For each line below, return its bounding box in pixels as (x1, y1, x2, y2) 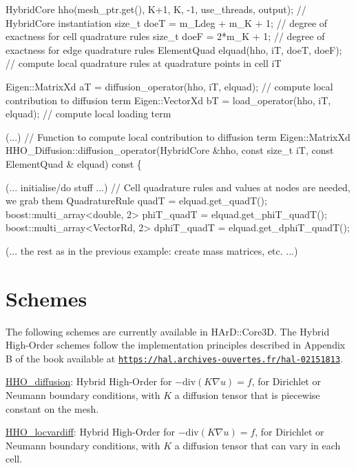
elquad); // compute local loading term (6, 106, 171, 121)
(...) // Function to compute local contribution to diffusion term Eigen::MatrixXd (6, 129, 350, 144)
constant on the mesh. (6, 401, 99, 416)
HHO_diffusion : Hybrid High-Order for (6, 374, 172, 389)
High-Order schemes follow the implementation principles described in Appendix (6, 338, 346, 352)
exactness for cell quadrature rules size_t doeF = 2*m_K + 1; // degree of (6, 29, 325, 43)
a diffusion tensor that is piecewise (174, 388, 320, 402)
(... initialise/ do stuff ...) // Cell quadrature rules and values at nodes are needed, (6, 179, 350, 194)
